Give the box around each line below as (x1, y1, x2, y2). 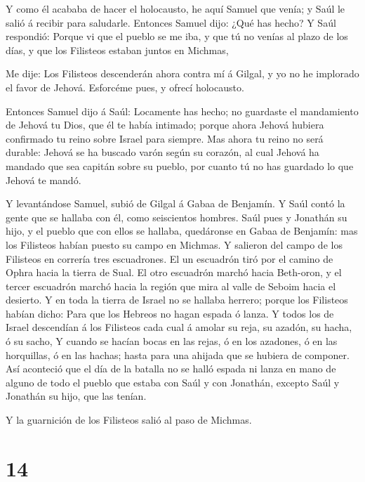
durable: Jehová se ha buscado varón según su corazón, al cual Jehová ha (6, 145, 319, 159)
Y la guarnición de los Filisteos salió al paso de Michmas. (6, 412, 252, 427)
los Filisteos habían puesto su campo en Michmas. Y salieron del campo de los (6, 237, 343, 252)
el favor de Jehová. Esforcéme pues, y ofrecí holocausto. (6, 79, 244, 94)
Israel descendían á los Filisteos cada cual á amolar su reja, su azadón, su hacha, (6, 320, 352, 334)
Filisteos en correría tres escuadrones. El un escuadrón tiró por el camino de (6, 251, 333, 266)
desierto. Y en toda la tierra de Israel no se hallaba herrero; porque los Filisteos (6, 292, 348, 307)
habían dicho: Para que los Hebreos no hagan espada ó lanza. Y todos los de (6, 306, 334, 320)
